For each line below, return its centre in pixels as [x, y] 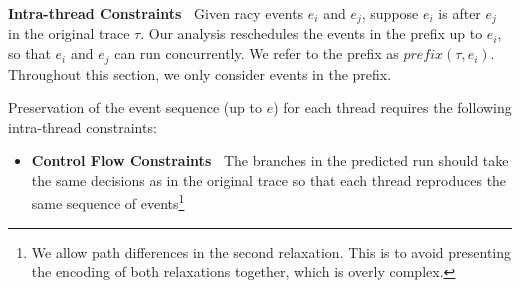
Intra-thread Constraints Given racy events [156, 13]
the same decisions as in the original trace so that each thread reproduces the [269, 179]
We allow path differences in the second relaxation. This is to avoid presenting [271, 251]
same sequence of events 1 [108, 202]
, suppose [390, 13]
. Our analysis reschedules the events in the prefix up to [311, 33]
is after [459, 13]
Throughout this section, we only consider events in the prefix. [200, 73]
